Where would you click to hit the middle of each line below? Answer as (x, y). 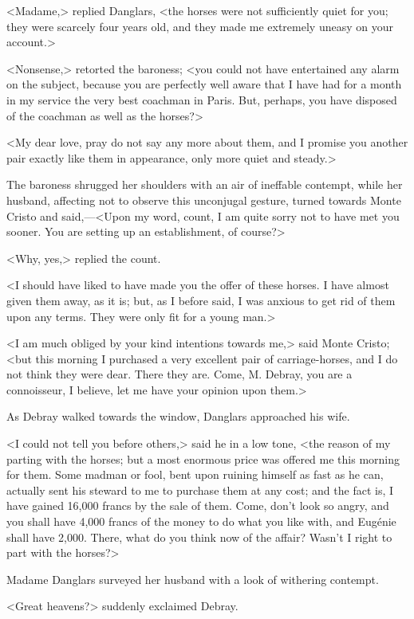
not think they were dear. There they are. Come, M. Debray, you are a (179, 374)
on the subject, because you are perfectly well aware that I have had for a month (204, 84)
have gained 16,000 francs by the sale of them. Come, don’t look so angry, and (198, 505)
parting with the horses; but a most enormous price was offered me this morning (203, 458)
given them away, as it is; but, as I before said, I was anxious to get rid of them (201, 300)
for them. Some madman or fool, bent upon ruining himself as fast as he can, (195, 474)
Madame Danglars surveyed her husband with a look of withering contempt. (193, 579)
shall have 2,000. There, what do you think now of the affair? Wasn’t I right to (199, 537)
